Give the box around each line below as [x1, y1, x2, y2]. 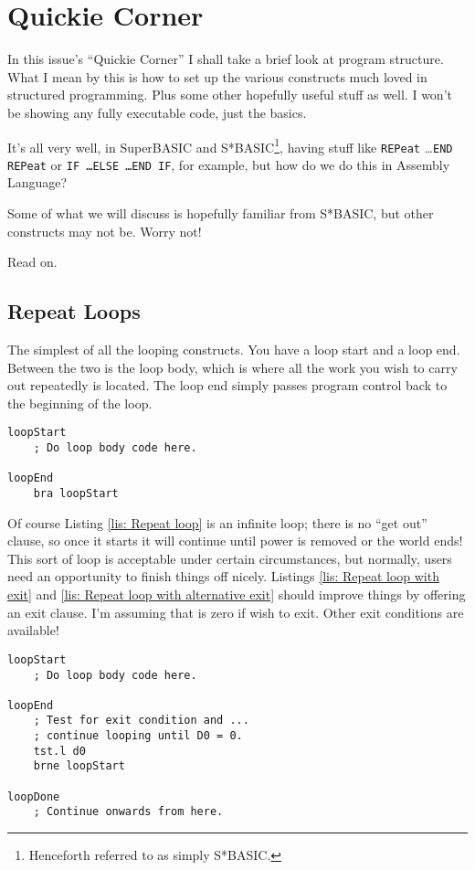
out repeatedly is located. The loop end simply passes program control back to [7, 376, 448, 395]
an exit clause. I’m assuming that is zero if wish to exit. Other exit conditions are [7, 602, 464, 621]
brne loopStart [33, 759, 125, 773]
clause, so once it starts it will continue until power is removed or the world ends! [7, 531, 463, 550]
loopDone [7, 790, 60, 803]
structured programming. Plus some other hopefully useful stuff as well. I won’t [7, 85, 452, 104]
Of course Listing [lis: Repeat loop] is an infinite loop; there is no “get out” [7, 513, 427, 532]
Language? [7, 173, 68, 192]
